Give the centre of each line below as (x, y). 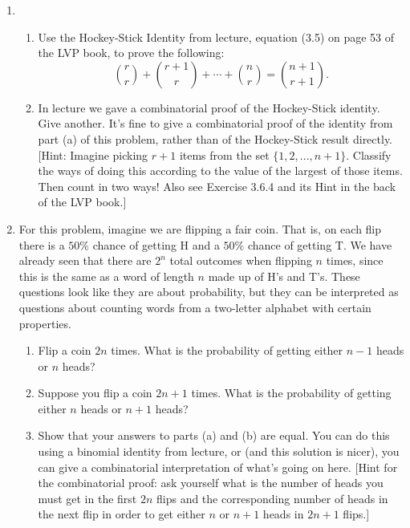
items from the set (224, 154)
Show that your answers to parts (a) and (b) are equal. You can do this (214, 435)
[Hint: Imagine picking (93, 154)
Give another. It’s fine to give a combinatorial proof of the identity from (215, 123)
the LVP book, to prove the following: (131, 53)
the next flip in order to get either (122, 514)
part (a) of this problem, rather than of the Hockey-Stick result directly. (215, 138)
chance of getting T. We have (320, 244)
